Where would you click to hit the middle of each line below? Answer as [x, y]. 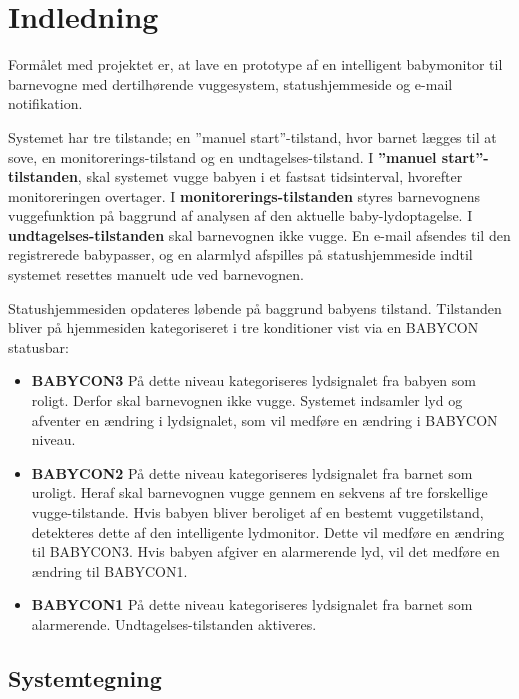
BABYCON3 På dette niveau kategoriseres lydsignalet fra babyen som [253, 380]
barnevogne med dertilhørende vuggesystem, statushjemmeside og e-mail [230, 83]
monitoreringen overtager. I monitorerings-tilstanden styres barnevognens [244, 195]
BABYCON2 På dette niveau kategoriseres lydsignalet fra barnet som [252, 472]
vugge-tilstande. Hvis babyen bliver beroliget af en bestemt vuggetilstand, [257, 512]
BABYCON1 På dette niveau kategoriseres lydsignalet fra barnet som [252, 604]
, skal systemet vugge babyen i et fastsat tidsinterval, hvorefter [270, 176]
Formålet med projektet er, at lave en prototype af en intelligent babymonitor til [255, 64]
